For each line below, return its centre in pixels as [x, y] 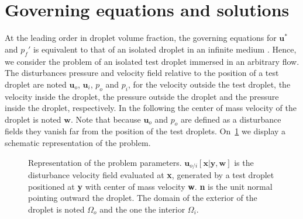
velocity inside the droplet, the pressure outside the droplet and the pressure [142, 96]
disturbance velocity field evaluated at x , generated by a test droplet [151, 175]
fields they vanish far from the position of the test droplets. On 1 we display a [145, 131]
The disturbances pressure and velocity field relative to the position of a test [142, 73]
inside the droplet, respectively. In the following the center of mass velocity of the [151, 108]
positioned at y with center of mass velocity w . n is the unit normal [150, 186]
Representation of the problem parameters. [105, 162]
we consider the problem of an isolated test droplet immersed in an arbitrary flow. [152, 61]
